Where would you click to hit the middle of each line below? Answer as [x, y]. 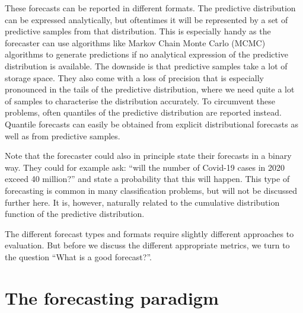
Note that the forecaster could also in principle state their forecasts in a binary [148, 156]
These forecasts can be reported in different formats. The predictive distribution [150, 8]
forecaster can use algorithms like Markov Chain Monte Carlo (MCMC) [135, 42]
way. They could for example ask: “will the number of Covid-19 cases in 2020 [145, 167]
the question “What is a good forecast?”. [78, 256]
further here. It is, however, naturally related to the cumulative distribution [142, 202]
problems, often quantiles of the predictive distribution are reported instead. [143, 112]
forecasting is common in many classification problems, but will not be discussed [151, 190]
